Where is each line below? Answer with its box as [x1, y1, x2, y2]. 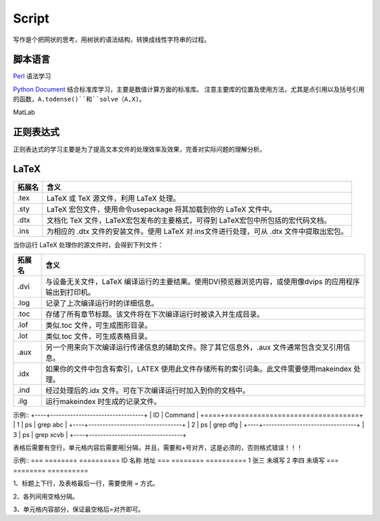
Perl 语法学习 [13, 72, 51, 80]
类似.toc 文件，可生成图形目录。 [45, 320, 152, 330]
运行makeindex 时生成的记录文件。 [45, 396, 161, 406]
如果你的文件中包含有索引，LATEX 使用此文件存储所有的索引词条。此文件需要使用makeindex [45, 364, 352, 374]
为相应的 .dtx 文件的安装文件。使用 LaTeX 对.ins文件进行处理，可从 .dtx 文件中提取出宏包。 [46, 226, 348, 236]
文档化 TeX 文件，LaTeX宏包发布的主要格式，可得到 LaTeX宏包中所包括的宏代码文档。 [46, 216, 331, 226]
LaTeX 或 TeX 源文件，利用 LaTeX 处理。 [46, 194, 181, 204]
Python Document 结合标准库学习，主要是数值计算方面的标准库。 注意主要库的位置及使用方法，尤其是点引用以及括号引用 [13, 85, 365, 93]
